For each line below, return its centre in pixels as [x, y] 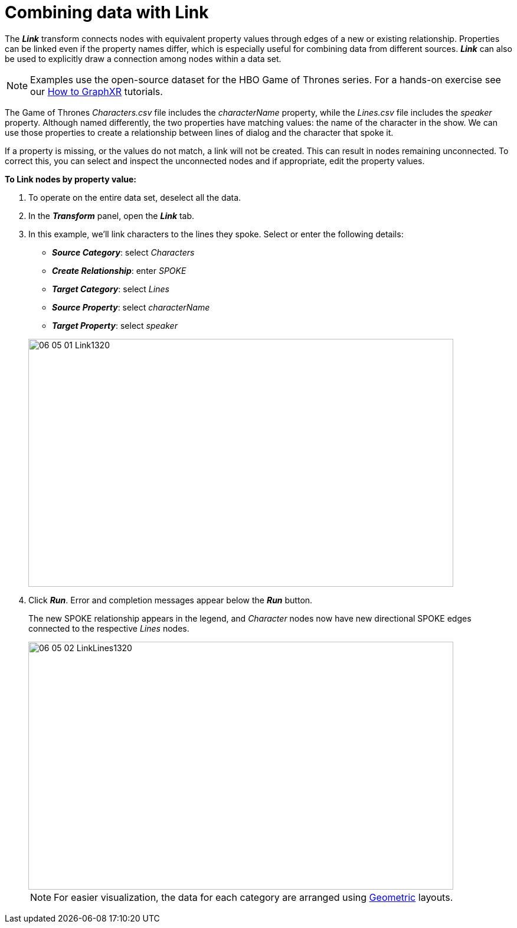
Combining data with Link [107, 12]
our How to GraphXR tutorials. [96, 91]
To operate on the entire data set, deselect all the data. [135, 197]
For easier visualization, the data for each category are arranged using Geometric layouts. [253, 897]
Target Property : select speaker [115, 325]
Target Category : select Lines [111, 289]
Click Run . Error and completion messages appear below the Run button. [171, 600]
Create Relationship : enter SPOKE [119, 270]
